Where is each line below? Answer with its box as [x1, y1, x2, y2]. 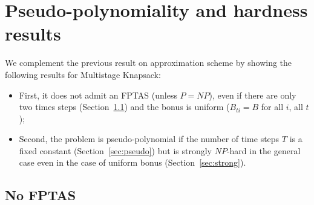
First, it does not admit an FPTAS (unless [19, 88, 177, 101]
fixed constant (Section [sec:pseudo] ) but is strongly [19, 144, 212, 157]
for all [261, 100, 284, 113]
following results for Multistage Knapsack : [5, 68, 161, 80]
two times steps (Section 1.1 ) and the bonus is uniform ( [19, 100, 230, 113]
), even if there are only [209, 88, 296, 101]
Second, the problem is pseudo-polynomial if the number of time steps [19, 132, 280, 145]
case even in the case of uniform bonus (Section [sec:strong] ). [19, 156, 246, 169]
